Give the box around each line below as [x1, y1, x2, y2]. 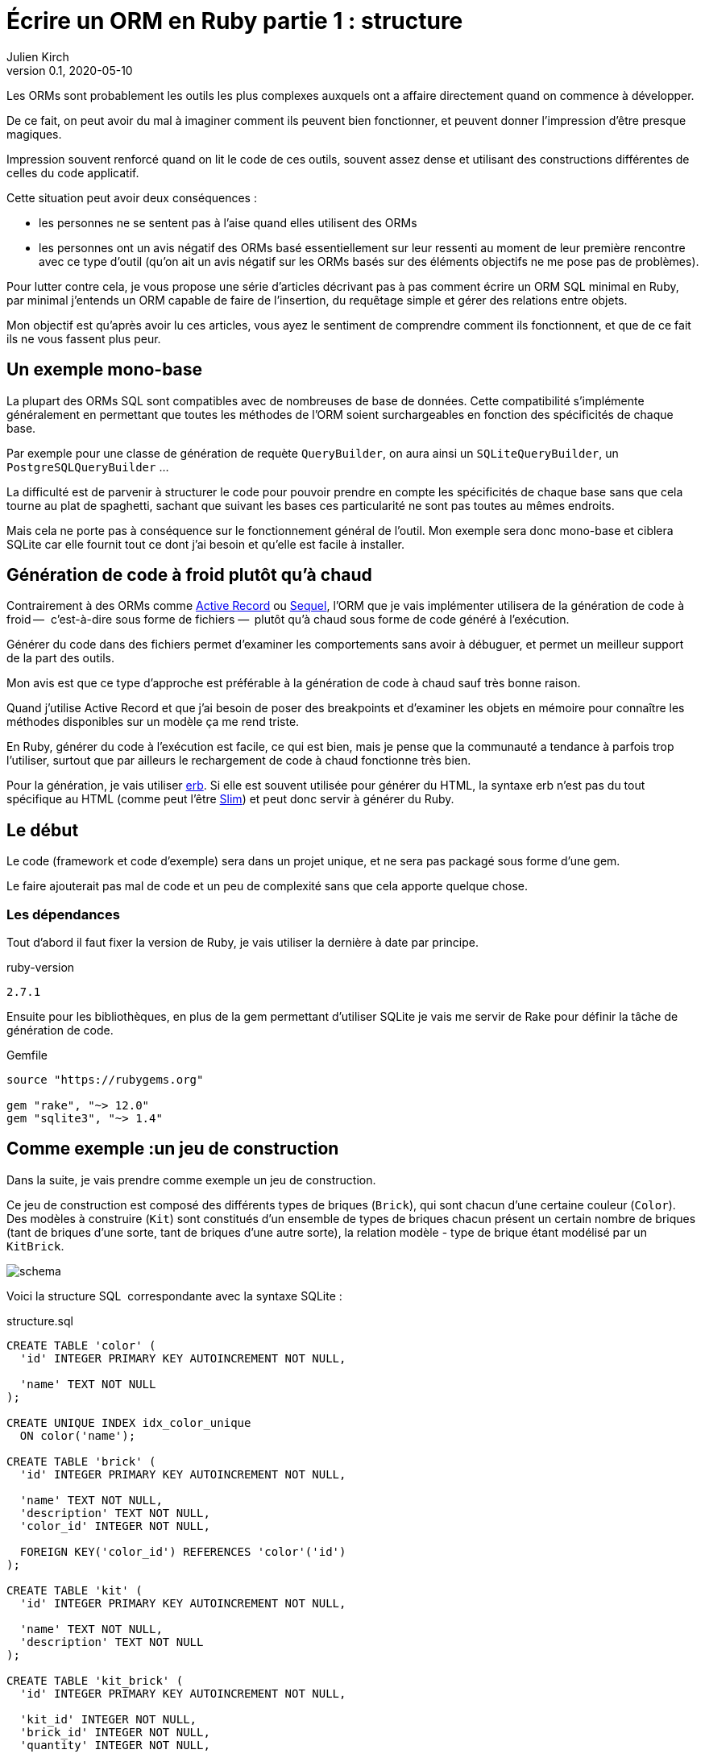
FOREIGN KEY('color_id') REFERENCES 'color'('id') [19, 1544, 346, 1558]
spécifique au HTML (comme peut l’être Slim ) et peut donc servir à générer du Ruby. [6, 792, 454, 806]
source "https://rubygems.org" [6, 1073, 204, 1087]
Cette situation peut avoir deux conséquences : [6, 190, 257, 205]
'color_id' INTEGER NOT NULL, [19, 1519, 210, 1532]
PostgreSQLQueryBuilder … [6, 459, 169, 474]
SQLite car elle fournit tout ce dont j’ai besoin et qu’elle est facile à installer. [6, 537, 404, 551]
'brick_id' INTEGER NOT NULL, [19, 1725, 210, 1739]
